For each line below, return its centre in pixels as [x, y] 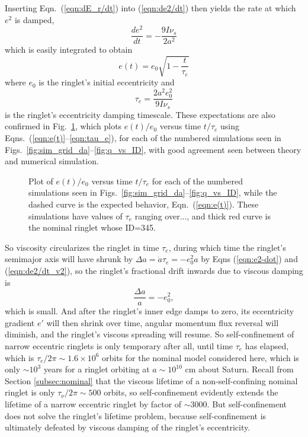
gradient [20, 322]
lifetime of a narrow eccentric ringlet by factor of [93, 403]
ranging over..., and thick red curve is [203, 216]
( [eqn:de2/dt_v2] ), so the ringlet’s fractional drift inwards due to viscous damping [154, 270]
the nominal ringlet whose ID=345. [92, 227]
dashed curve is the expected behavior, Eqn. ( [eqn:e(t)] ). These [144, 204]
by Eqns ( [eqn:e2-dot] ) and [249, 259]
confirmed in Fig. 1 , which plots [63, 126]
